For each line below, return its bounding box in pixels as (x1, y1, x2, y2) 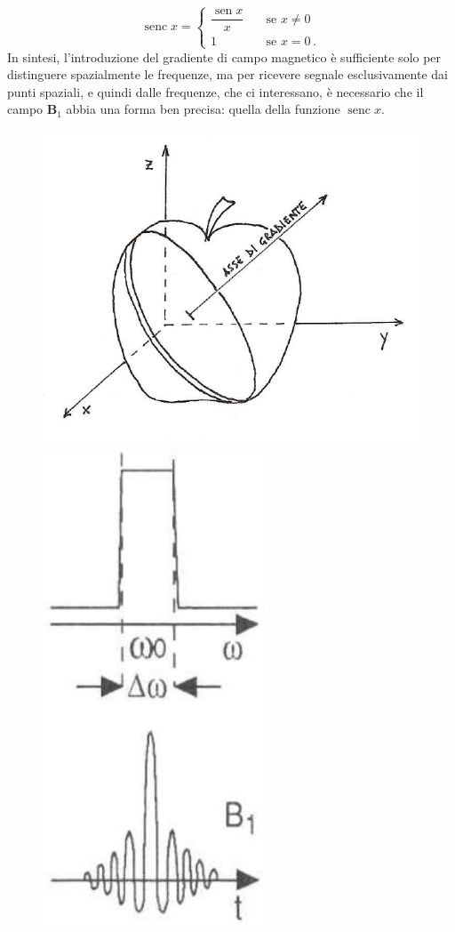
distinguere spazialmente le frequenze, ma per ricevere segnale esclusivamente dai (7, 65, 448, 84)
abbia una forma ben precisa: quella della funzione (66, 100, 340, 118)
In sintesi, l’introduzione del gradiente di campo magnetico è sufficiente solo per (7, 47, 442, 66)
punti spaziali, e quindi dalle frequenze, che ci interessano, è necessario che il (7, 82, 424, 100)
